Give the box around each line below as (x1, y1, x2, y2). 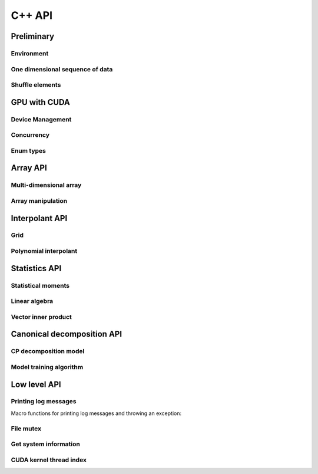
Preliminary (11, 31, 55, 41)
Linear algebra (11, 297, 54, 305)
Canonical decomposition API (11, 329, 122, 339)
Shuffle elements (11, 81, 61, 89)
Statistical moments (11, 281, 70, 289)
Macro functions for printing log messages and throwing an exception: (11, 410, 182, 417)
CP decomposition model (11, 347, 85, 355)
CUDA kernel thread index (11, 456, 87, 464)
